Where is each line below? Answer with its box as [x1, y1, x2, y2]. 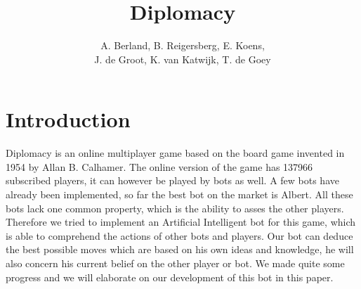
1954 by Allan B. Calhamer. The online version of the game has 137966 [6, 159, 313, 174]
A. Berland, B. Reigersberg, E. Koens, [100, 38, 265, 53]
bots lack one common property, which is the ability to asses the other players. [6, 200, 344, 215]
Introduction [6, 105, 131, 134]
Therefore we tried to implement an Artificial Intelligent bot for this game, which [6, 214, 356, 229]
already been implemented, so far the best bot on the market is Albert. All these [6, 187, 353, 202]
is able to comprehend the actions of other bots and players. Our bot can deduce [6, 228, 353, 243]
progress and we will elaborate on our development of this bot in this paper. [6, 269, 334, 284]
